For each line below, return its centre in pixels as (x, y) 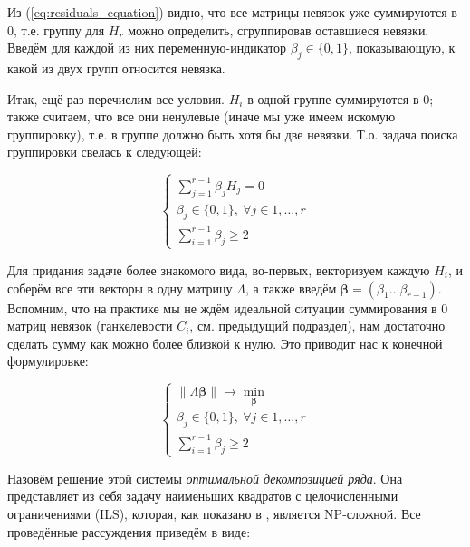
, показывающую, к (402, 48)
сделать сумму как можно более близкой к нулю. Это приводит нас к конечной (225, 343)
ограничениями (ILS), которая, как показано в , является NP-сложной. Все (214, 513)
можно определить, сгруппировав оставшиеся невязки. (278, 29)
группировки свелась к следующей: (105, 152)
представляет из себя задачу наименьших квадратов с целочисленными (203, 496)
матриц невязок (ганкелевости (90, 326)
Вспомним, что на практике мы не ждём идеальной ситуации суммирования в (222, 307)
